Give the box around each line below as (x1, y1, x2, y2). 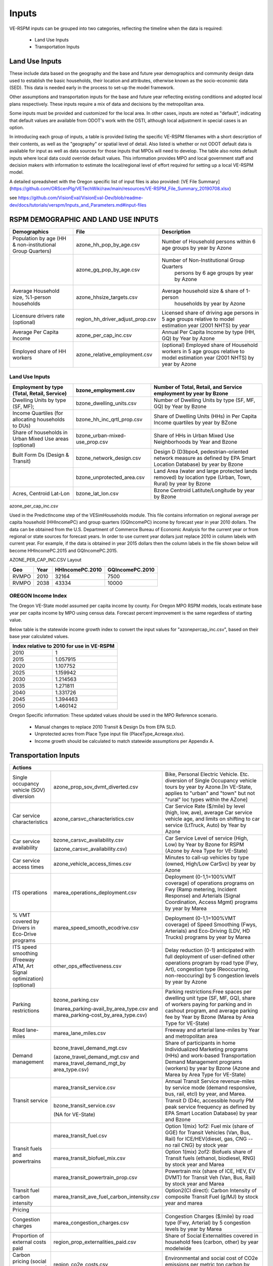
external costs (12, 1239, 47, 1246)
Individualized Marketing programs (165, 1046, 248, 1053)
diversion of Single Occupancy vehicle (165, 777, 257, 784)
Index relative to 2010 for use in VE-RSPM (12, 643, 115, 650)
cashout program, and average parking (165, 1007, 258, 1014)
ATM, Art (12, 963, 34, 970)
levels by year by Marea (165, 1225, 222, 1233)
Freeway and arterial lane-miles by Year (165, 1026, 260, 1034)
